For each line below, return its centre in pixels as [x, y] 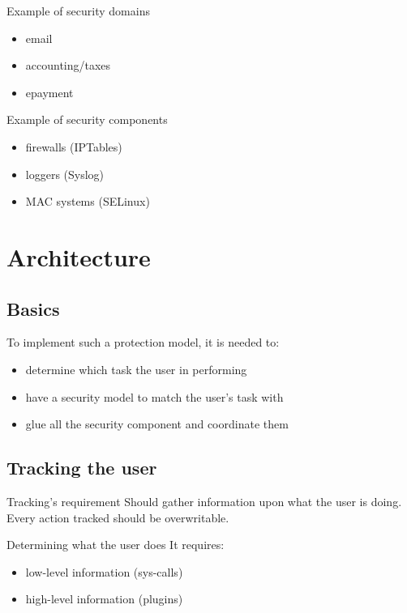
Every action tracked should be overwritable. [118, 517]
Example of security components [87, 119]
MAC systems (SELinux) [88, 201]
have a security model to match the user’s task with [154, 396]
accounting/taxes [68, 65]
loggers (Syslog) [65, 174]
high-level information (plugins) [104, 599]
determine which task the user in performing [136, 369]
